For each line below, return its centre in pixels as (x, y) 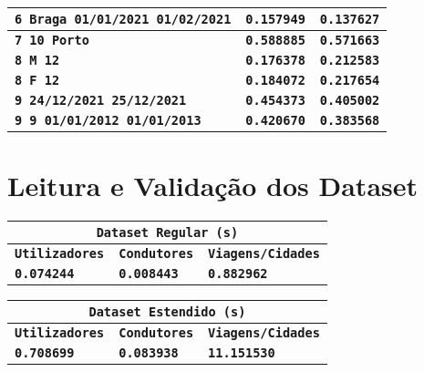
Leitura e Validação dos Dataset (213, 186)
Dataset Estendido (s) (167, 312)
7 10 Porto (52, 40)
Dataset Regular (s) (167, 233)
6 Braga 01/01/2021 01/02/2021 (123, 19)
